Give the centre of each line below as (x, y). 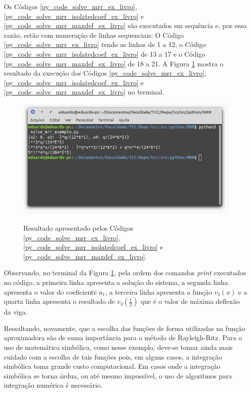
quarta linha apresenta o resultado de (59, 301)
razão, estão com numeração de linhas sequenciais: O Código (94, 35)
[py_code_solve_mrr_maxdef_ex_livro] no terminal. (84, 92)
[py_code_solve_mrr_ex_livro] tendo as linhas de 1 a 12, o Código (105, 44)
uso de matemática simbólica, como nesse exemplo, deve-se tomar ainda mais (118, 347)
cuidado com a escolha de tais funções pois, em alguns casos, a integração (113, 356)
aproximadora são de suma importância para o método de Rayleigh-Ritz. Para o (123, 338)
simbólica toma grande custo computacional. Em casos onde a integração (112, 366)
